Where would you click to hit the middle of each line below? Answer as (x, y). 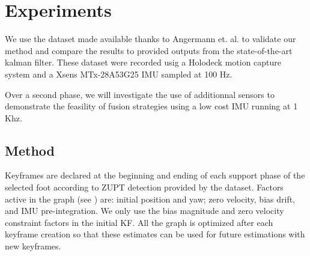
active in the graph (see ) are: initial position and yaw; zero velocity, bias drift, (150, 199)
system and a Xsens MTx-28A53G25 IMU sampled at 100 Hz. (119, 74)
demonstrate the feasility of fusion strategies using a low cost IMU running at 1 (151, 106)
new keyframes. (33, 246)
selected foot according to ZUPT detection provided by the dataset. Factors (144, 187)
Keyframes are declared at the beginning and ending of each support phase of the (155, 175)
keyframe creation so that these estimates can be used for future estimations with (155, 234)
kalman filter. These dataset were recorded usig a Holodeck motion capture (143, 62)
